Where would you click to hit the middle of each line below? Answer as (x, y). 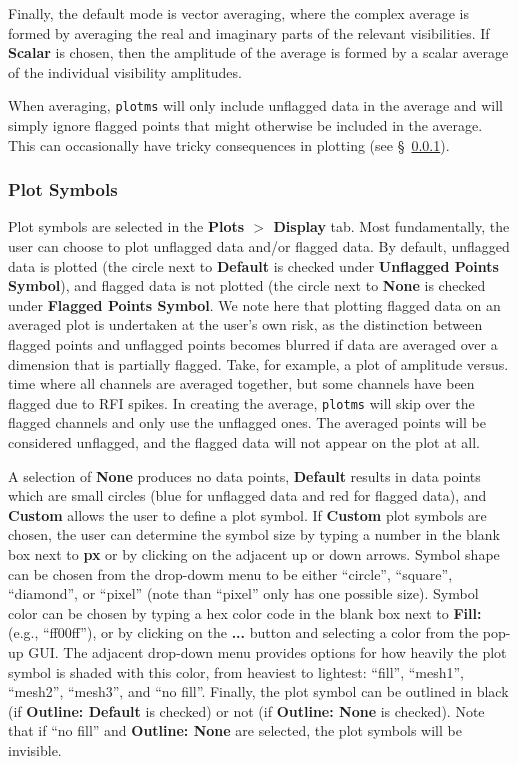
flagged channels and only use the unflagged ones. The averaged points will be (247, 422)
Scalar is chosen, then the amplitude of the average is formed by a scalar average (258, 52)
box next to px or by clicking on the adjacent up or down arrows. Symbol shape (254, 554)
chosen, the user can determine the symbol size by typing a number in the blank (254, 534)
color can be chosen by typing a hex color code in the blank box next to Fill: (245, 612)
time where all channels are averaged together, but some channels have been (241, 383)
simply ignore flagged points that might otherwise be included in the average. (245, 125)
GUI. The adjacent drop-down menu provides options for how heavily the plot (267, 651)
